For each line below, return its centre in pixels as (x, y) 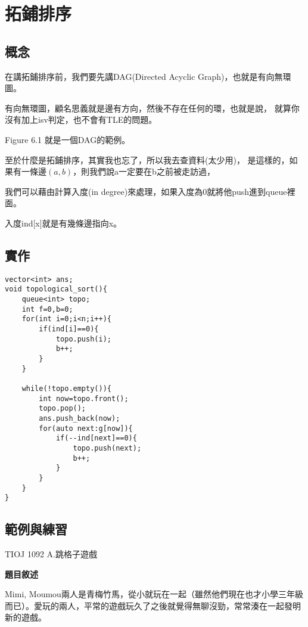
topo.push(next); (107, 448)
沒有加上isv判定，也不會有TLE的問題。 (81, 119)
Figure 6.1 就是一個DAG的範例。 (68, 139)
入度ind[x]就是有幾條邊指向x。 (63, 223)
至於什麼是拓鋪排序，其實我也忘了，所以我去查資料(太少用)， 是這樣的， (147, 159)
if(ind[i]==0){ (69, 329)
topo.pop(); (63, 409)
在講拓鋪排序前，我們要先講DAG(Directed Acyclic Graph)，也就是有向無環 (148, 76)
